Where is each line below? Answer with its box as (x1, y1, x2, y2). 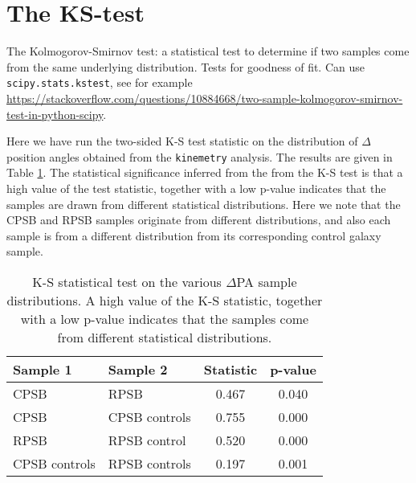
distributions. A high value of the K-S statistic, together (6, 290, 323, 309)
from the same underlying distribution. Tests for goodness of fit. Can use (6, 58, 365, 75)
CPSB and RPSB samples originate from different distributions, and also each (6, 211, 391, 228)
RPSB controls (108, 453, 191, 473)
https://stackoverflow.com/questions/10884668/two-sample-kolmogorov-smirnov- (6, 89, 403, 106)
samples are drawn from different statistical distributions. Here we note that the (6, 195, 401, 212)
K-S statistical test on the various (32, 272, 222, 291)
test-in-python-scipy (6, 105, 104, 122)
